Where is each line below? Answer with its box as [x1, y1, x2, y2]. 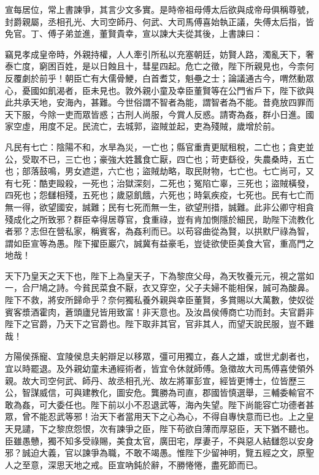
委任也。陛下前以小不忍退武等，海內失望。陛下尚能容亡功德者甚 [56, 398, 314, 411]
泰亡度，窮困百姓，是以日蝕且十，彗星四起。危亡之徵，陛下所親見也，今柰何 [5, 60, 314, 72]
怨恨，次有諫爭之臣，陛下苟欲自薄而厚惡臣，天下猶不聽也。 [73, 422, 314, 434]
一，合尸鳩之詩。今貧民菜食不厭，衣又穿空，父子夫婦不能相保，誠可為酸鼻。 [5, 281, 314, 294]
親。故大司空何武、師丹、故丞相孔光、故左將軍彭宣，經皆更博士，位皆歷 [5, 374, 297, 387]
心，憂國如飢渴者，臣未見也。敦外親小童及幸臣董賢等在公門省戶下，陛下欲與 [5, 83, 314, 96]
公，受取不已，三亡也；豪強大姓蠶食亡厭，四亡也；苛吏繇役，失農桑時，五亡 [5, 152, 314, 165]
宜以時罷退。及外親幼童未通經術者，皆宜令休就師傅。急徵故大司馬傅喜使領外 [5, 362, 314, 375]
